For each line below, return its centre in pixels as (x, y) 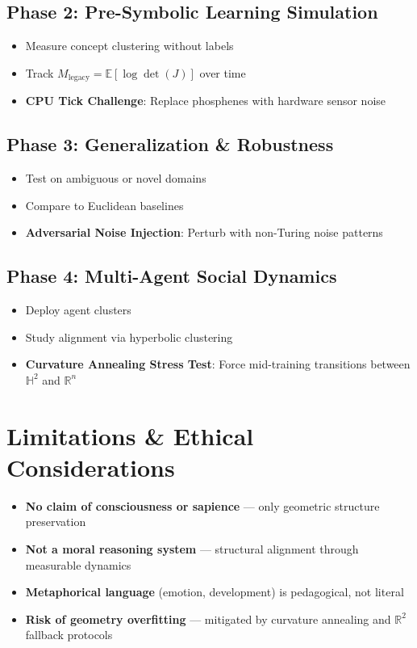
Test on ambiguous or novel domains (116, 178)
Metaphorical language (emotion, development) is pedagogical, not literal (215, 592)
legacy (79, 78)
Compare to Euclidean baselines (104, 205)
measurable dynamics (78, 564)
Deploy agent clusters (78, 310)
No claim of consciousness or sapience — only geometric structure (202, 505)
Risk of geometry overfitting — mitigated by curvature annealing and (208, 619)
